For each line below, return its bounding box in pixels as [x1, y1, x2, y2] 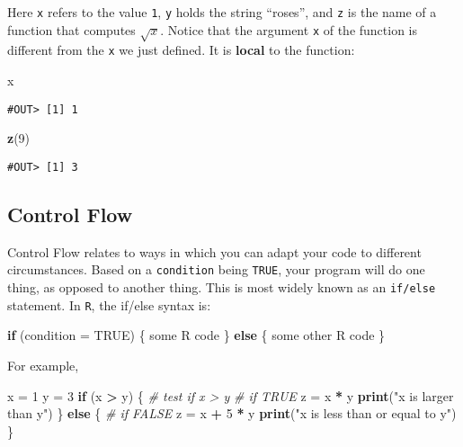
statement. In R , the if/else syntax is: [7, 295, 211, 314]
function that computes [7, 20, 136, 39]
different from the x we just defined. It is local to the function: [7, 40, 355, 59]
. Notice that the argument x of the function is [160, 20, 418, 39]
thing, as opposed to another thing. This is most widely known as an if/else [7, 278, 436, 297]
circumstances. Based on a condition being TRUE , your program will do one [7, 260, 425, 279]
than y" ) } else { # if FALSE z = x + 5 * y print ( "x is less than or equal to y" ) [7, 404, 457, 423]
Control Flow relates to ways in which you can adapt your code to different [7, 242, 422, 261]
